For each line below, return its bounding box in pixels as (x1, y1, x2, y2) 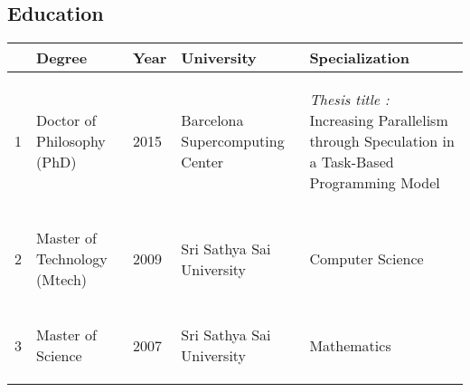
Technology (36, 248, 108, 270)
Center (181, 151, 224, 173)
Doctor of (36, 110, 97, 131)
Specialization (309, 47, 409, 69)
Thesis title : (309, 89, 390, 110)
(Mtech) (36, 269, 88, 291)
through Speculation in (309, 130, 455, 152)
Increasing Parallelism (309, 110, 448, 131)
